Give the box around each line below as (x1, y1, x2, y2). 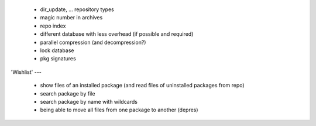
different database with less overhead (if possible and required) (40, 30, 194, 38)
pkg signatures (40, 55, 76, 62)
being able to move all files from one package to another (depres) (40, 106, 198, 114)
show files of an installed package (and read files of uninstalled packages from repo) (40, 82, 245, 89)
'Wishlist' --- (11, 68, 42, 76)
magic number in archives (40, 14, 103, 21)
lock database (40, 47, 74, 54)
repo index (40, 22, 66, 29)
